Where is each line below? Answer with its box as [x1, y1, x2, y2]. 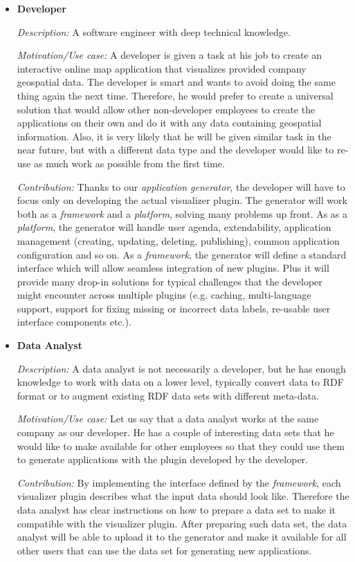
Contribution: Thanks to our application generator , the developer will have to [17, 179, 345, 194]
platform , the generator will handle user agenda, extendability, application [17, 220, 331, 234]
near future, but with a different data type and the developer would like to [17, 142, 334, 157]
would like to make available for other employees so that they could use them [17, 438, 345, 453]
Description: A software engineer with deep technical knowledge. [17, 24, 291, 39]
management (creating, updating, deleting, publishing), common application [17, 233, 340, 247]
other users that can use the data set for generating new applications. [17, 543, 312, 557]
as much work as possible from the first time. [33, 156, 225, 170]
